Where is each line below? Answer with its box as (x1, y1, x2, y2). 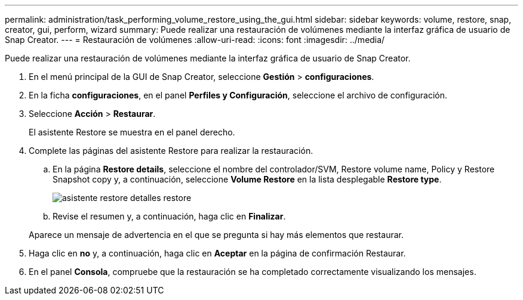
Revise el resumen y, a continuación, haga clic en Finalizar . (53, 211, 286, 221)
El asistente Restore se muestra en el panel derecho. (29, 127, 235, 137)
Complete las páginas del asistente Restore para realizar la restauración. (29, 146, 313, 156)
